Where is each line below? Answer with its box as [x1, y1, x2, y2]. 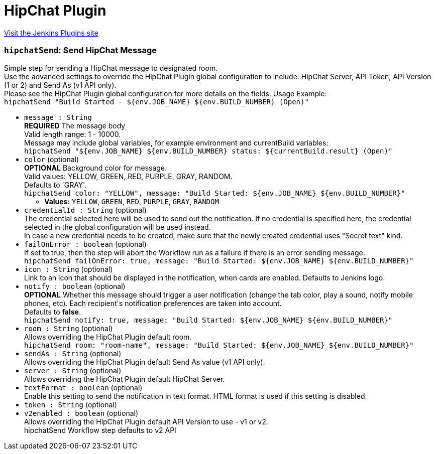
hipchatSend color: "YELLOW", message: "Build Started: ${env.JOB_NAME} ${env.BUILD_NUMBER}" [24, 189, 405, 197]
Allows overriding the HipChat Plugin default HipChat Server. [24, 374, 225, 383]
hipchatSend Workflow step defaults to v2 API [24, 425, 176, 434]
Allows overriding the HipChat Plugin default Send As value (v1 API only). [24, 357, 265, 366]
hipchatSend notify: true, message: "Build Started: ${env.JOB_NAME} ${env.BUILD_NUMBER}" [24, 316, 393, 324]
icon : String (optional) [24, 264, 113, 273]
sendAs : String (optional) [24, 349, 122, 358]
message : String [24, 113, 92, 121]
